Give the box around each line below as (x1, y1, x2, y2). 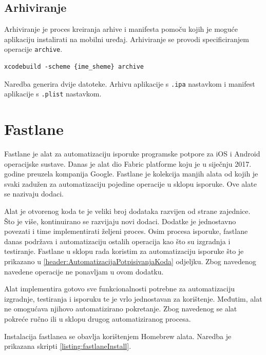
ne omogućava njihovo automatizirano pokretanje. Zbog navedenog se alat (4, 303, 237, 314)
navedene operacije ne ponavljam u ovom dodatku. (4, 266, 164, 277)
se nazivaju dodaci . (4, 188, 64, 199)
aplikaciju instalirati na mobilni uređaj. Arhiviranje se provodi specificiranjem (4, 33, 249, 44)
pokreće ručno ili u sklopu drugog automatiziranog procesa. (4, 313, 191, 324)
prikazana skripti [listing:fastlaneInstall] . (4, 341, 131, 351)
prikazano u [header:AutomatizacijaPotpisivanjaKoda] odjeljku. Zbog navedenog (4, 256, 256, 267)
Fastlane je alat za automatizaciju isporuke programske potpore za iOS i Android (4, 148, 260, 159)
